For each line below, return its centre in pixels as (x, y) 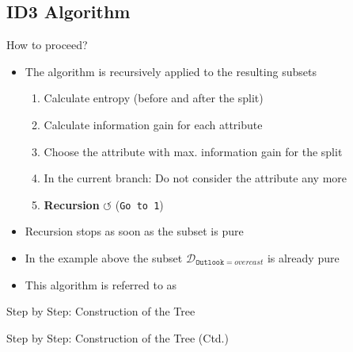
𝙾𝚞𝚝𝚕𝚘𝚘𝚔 (210, 263)
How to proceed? (47, 45)
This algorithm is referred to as (101, 284)
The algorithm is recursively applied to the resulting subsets (171, 71)
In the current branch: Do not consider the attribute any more (195, 178)
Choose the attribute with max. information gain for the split (193, 151)
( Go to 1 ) (139, 204)
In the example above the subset (104, 258)
